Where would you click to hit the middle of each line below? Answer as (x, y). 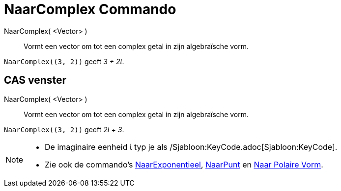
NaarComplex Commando (90, 9)
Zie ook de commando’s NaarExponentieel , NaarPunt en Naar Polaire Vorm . (184, 164)
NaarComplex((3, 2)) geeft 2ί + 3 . (64, 129)
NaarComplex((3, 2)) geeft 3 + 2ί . (64, 61)
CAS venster (35, 80)
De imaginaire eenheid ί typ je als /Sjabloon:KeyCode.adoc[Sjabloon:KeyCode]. (191, 147)
